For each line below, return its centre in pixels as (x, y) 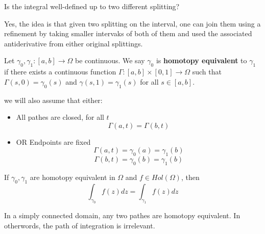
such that (207, 72)
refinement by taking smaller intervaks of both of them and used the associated (128, 33)
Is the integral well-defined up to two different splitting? (92, 6)
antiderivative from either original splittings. (74, 43)
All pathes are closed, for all (60, 117)
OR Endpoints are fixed (53, 141)
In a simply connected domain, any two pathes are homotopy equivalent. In (122, 215)
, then (190, 177)
